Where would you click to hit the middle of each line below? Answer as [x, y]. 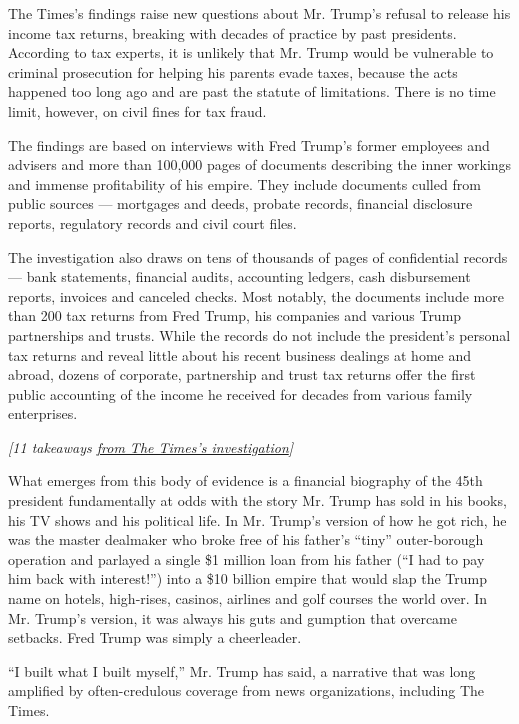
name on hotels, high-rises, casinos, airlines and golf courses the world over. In [248, 598]
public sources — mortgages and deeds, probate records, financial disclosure [240, 203]
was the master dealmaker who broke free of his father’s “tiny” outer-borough [246, 539]
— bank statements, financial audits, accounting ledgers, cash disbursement [239, 276]
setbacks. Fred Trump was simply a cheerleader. [155, 637]
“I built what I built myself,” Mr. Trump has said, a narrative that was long [242, 670]
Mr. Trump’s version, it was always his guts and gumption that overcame [232, 617]
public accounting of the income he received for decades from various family [240, 393]
